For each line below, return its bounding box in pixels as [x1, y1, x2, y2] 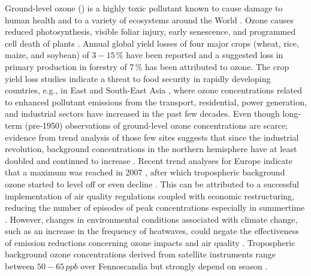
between [5, 260, 35, 272]
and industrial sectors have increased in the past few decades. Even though [5, 107, 280, 120]
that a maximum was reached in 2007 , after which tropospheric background [5, 166, 285, 178]
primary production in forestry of [5, 60, 127, 72]
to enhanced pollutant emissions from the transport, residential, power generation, [5, 95, 307, 108]
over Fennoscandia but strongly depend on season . [80, 260, 268, 272]
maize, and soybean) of [5, 48, 89, 61]
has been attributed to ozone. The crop [145, 60, 289, 72]
